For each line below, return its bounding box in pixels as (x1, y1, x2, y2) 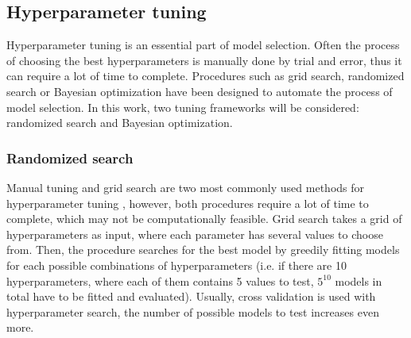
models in (335, 272, 382, 289)
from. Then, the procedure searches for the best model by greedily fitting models (6, 241, 400, 258)
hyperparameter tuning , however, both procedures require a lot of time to (6, 194, 369, 211)
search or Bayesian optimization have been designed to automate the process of (6, 83, 393, 99)
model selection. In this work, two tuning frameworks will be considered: (6, 98, 359, 115)
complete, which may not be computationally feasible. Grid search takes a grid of (6, 210, 402, 227)
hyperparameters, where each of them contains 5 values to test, (6, 272, 314, 289)
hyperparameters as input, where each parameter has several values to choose (6, 225, 383, 242)
